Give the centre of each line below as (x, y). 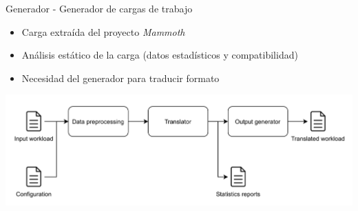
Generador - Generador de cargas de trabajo (99, 8)
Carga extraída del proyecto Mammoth (103, 31)
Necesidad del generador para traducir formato (120, 78)
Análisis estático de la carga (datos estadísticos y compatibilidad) (160, 55)
